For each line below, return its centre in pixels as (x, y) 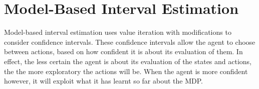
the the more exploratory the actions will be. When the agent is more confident (126, 71)
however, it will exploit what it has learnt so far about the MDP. (103, 81)
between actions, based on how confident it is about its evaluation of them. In (123, 51)
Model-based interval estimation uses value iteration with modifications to (118, 32)
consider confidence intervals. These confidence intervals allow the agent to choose (130, 42)
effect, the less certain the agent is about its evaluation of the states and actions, (128, 61)
